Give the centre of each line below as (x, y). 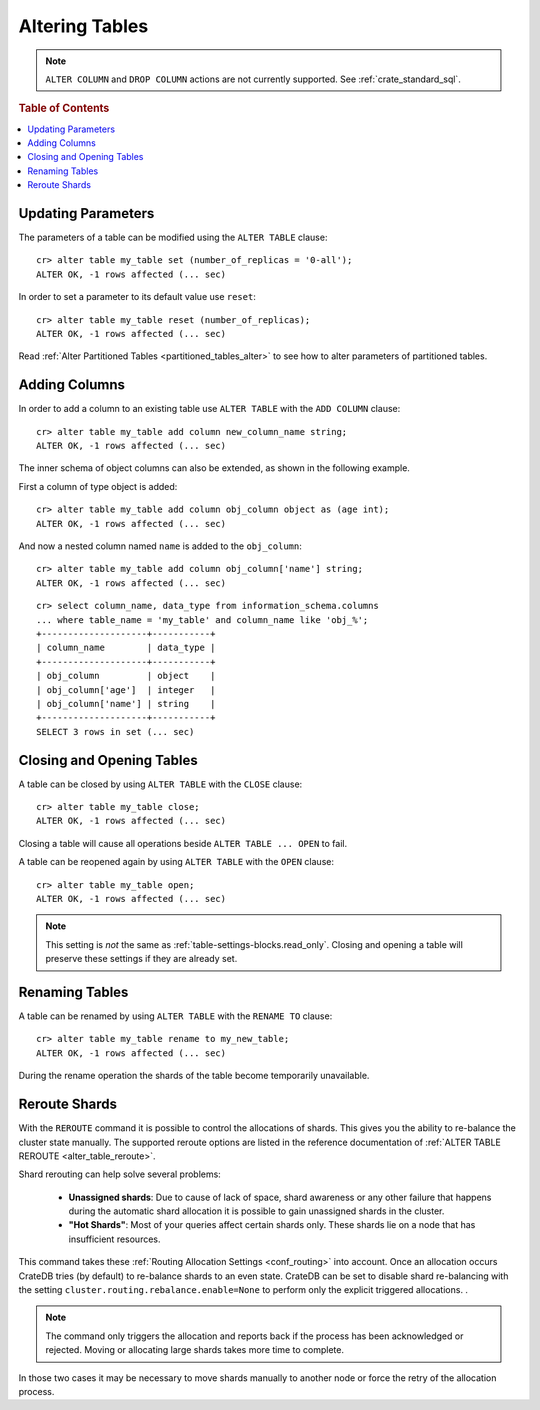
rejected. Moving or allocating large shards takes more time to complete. (195, 1350)
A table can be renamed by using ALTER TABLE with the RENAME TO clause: (175, 1016)
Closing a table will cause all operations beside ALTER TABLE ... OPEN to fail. (183, 843)
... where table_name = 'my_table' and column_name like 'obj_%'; (202, 619)
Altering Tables (83, 26)
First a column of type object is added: (98, 486)
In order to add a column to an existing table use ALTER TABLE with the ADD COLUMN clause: (209, 409)
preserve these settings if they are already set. (141, 959)
